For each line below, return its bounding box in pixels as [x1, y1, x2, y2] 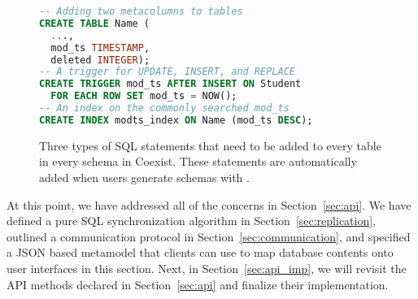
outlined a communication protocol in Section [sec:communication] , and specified [7, 227, 411, 245]
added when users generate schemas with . [39, 168, 250, 185]
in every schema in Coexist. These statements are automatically [39, 153, 357, 170]
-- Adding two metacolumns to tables [39, 6, 243, 17]
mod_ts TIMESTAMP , [50, 41, 150, 54]
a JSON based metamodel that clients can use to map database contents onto [7, 244, 394, 261]
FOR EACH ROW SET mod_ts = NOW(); [50, 90, 237, 102]
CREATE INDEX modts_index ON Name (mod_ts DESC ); [39, 114, 313, 126]
